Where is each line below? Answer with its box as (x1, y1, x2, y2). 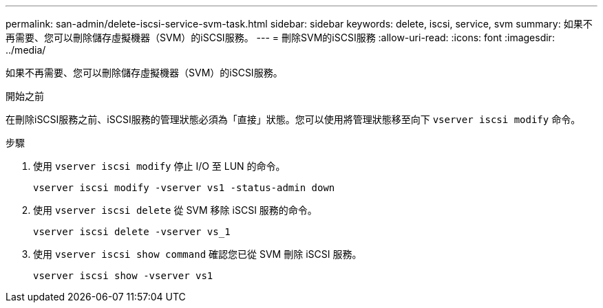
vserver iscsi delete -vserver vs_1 (33, 226, 231, 237)
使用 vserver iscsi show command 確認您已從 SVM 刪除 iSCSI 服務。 (33, 248, 362, 260)
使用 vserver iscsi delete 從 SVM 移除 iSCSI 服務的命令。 (33, 204, 317, 216)
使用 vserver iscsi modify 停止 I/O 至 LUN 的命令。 (33, 160, 286, 172)
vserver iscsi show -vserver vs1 (33, 270, 213, 281)
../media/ (6, 44, 46, 56)
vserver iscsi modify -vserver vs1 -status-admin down (33, 182, 335, 193)
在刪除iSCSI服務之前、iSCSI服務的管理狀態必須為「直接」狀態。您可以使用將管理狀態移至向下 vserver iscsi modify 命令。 (6, 113, 581, 125)
